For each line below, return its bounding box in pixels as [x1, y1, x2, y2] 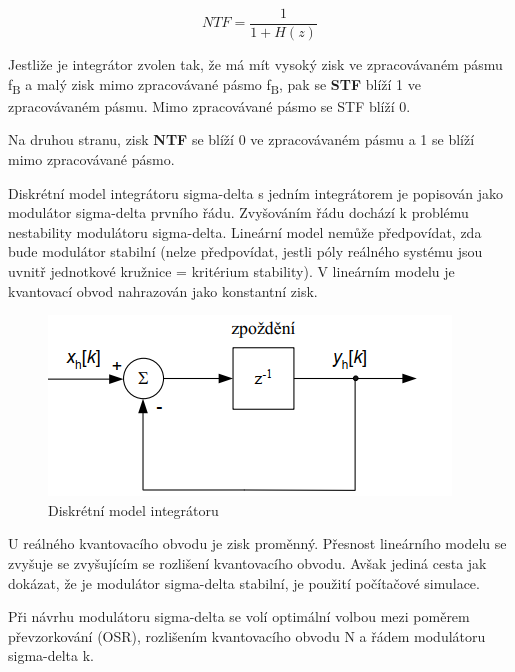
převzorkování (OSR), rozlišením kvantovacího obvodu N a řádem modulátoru [8, 625, 486, 646]
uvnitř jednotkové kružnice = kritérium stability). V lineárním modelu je [8, 260, 455, 281]
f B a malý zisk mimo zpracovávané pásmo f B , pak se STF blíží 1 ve [8, 73, 422, 97]
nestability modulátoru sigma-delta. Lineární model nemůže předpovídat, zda [8, 221, 482, 242]
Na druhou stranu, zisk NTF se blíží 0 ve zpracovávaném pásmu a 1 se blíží [8, 129, 475, 150]
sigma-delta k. [8, 645, 95, 666]
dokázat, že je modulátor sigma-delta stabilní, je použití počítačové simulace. [8, 572, 480, 593]
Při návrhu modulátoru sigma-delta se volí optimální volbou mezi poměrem [8, 606, 470, 627]
